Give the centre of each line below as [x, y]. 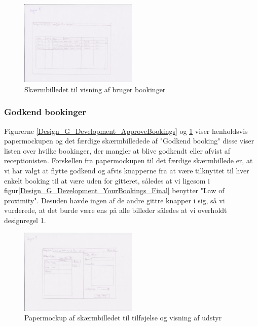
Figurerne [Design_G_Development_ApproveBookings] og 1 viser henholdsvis [126, 131]
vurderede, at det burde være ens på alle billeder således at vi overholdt [116, 210]
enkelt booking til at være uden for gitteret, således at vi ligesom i [107, 180]
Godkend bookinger [45, 112]
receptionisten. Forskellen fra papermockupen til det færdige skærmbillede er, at [128, 160]
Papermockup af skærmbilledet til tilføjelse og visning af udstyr [123, 318]
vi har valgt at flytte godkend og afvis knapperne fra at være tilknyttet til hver [127, 171]
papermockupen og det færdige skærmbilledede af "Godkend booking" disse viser [129, 141]
